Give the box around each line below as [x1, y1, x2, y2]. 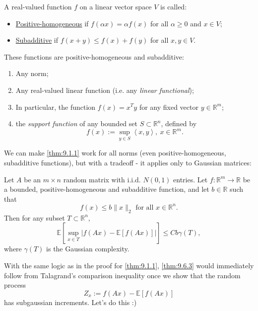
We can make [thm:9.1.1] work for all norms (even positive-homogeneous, [4, 148, 226, 158]
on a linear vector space [79, 1, 152, 11]
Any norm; [15, 68, 49, 78]
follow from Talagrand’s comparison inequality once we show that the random [4, 270, 241, 280]
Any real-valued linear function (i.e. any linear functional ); [15, 84, 194, 95]
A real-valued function [4, 1, 72, 11]
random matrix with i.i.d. [63, 174, 141, 184]
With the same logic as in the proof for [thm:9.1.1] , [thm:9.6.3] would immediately [4, 260, 254, 270]
